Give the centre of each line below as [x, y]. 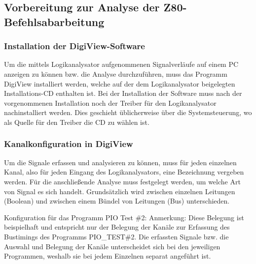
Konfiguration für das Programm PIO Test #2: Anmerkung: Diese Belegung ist [124, 217]
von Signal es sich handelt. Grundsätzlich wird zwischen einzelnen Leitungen [120, 191]
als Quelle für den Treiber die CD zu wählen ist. [77, 122]
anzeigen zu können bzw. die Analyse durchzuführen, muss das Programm [116, 73]
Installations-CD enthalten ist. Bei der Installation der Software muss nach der [123, 93]
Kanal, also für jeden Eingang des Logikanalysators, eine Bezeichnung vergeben [124, 172]
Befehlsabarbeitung [54, 21]
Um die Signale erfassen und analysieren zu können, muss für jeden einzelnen [120, 162]
